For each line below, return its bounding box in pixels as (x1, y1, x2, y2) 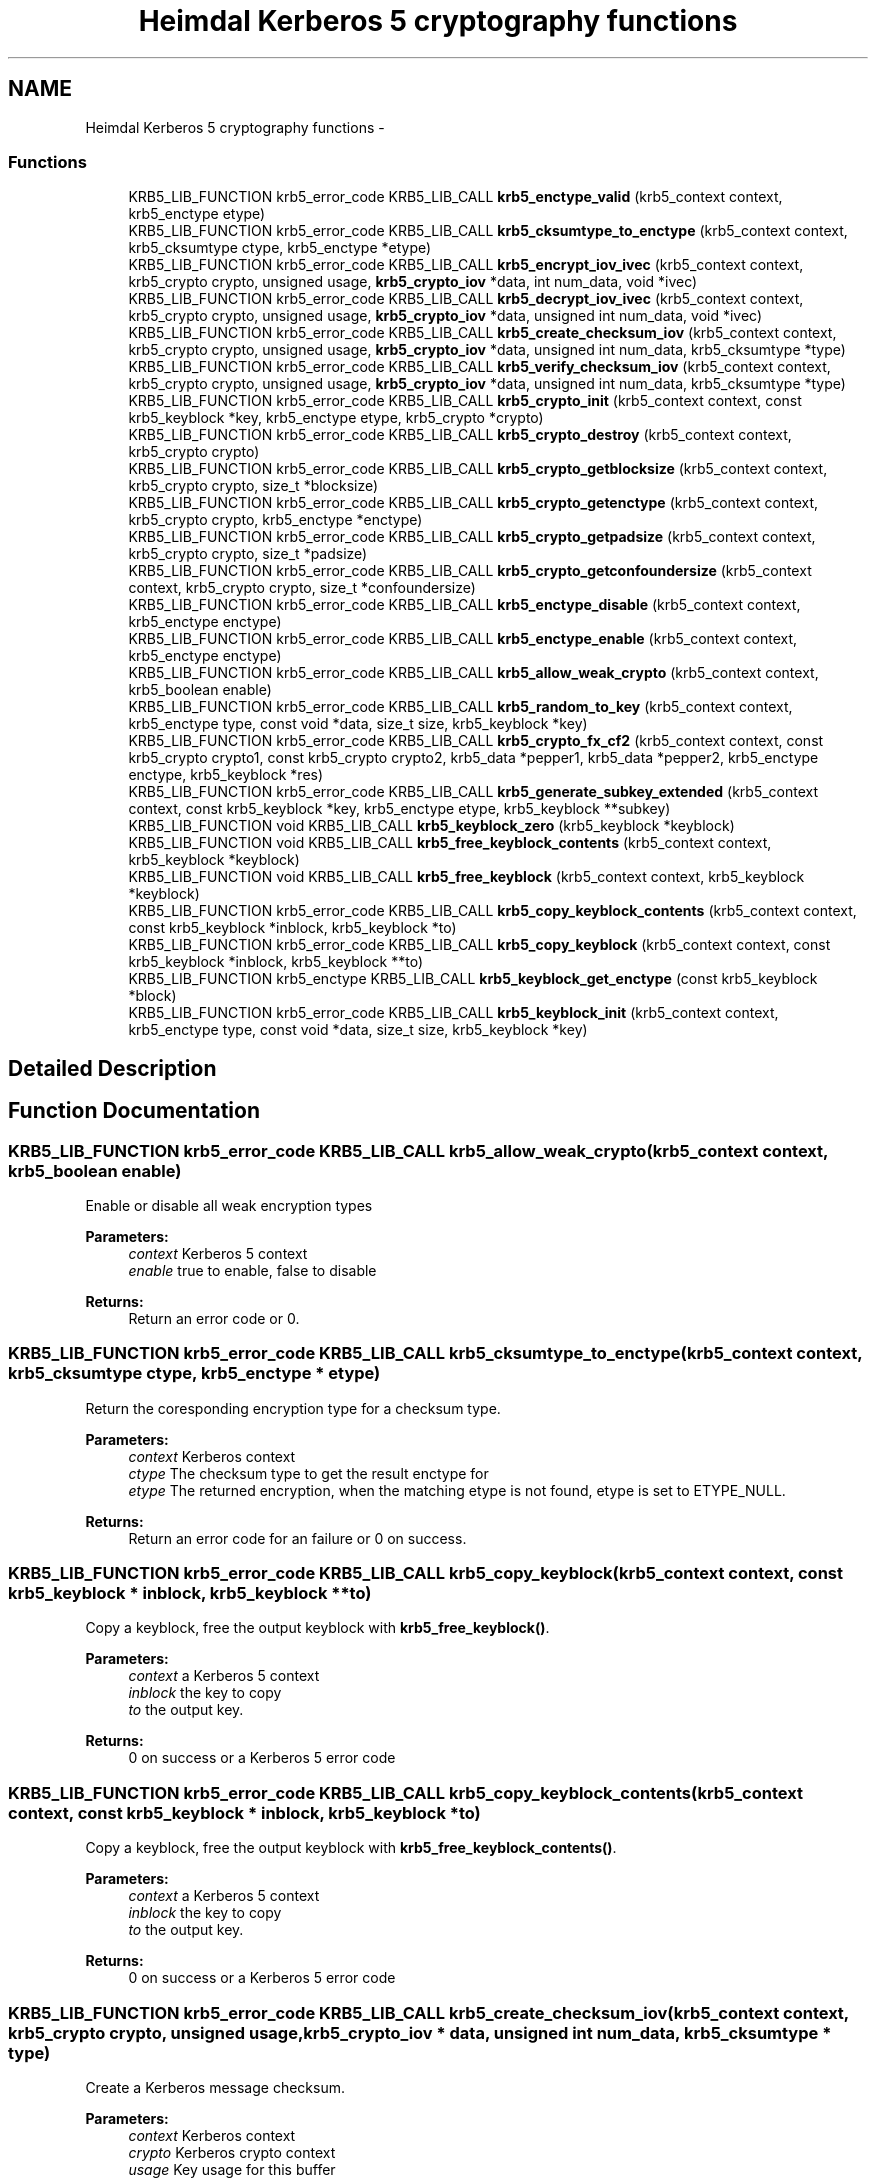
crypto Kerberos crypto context (128, 2143, 336, 2161)
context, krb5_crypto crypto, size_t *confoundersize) (128, 579, 476, 597)
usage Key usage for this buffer (128, 2160, 336, 2178)
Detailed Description (8, 1055, 217, 1081)
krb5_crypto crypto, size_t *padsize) (128, 545, 368, 563)
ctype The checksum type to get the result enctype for (128, 1464, 489, 1482)
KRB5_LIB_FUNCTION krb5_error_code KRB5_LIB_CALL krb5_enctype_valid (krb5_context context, (128, 188, 783, 206)
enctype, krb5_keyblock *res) (128, 766, 324, 784)
